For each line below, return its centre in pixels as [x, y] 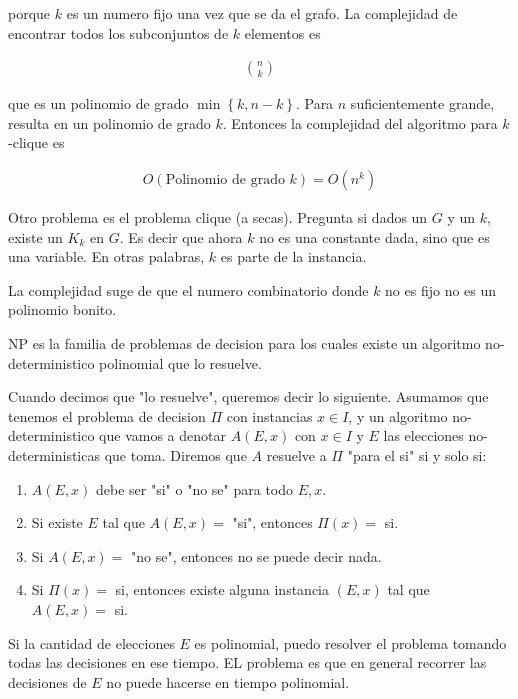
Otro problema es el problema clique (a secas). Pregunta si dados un [218, 217]
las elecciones [423, 435]
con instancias [269, 415]
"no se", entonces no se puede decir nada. [256, 555]
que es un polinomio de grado [98, 103]
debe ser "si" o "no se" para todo [195, 488]
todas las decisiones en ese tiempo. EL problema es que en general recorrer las [247, 662]
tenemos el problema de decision [107, 415]
